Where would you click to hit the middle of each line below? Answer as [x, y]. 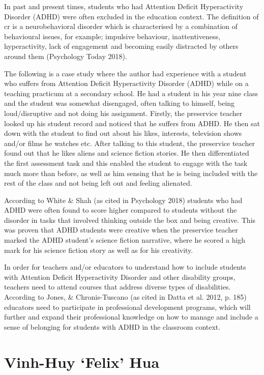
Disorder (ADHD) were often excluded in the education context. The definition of [131, 16]
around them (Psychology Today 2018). [66, 56]
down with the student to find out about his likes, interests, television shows [123, 133]
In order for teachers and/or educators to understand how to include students [125, 267]
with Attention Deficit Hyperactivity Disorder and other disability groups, [120, 277]
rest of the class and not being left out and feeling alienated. [98, 183]
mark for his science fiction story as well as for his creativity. [99, 250]
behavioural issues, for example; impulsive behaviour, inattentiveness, [112, 36]
